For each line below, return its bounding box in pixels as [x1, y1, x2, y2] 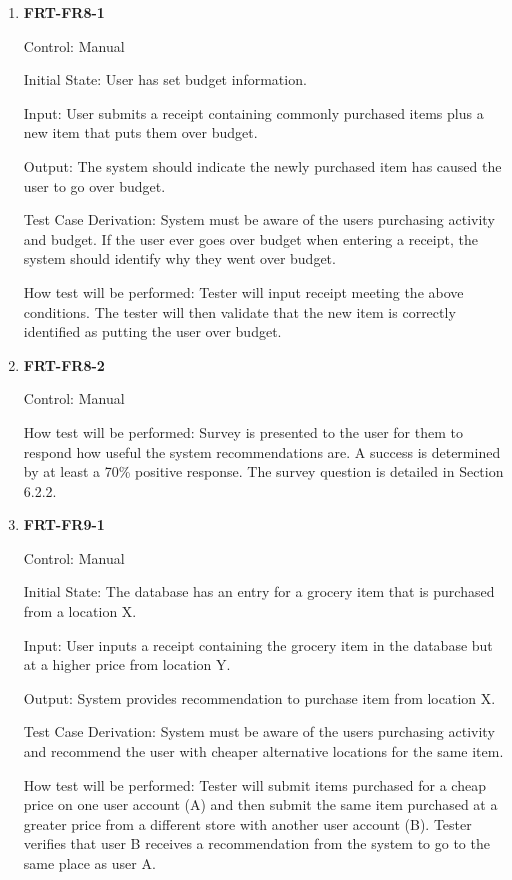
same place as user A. [23, 853, 156, 873]
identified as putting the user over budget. [23, 321, 282, 342]
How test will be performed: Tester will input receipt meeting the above [23, 281, 464, 302]
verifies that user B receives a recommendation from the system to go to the [23, 833, 490, 854]
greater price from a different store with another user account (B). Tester [23, 813, 472, 834]
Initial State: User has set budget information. [23, 69, 307, 90]
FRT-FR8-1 [23, 2, 105, 22]
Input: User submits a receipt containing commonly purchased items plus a [23, 102, 484, 123]
